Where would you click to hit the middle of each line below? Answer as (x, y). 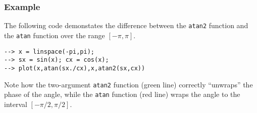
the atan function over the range (55, 35)
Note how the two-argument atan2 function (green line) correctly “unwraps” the (128, 84)
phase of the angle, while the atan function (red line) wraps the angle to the (122, 94)
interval (16, 104)
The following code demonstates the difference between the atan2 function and (126, 25)
